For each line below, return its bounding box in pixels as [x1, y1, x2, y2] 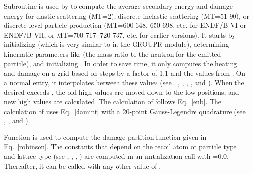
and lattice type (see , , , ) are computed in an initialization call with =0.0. [4, 151, 229, 161]
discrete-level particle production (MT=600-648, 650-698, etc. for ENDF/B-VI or [4, 20, 246, 30]
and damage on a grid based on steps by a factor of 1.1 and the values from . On [4, 68, 246, 78]
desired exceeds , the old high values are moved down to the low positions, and [4, 87, 239, 97]
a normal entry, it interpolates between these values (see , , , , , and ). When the [4, 77, 244, 87]
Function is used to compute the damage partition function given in [4, 132, 207, 142]
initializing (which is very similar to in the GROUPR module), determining [4, 39, 229, 49]
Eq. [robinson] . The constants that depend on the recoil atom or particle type [4, 141, 237, 152]
